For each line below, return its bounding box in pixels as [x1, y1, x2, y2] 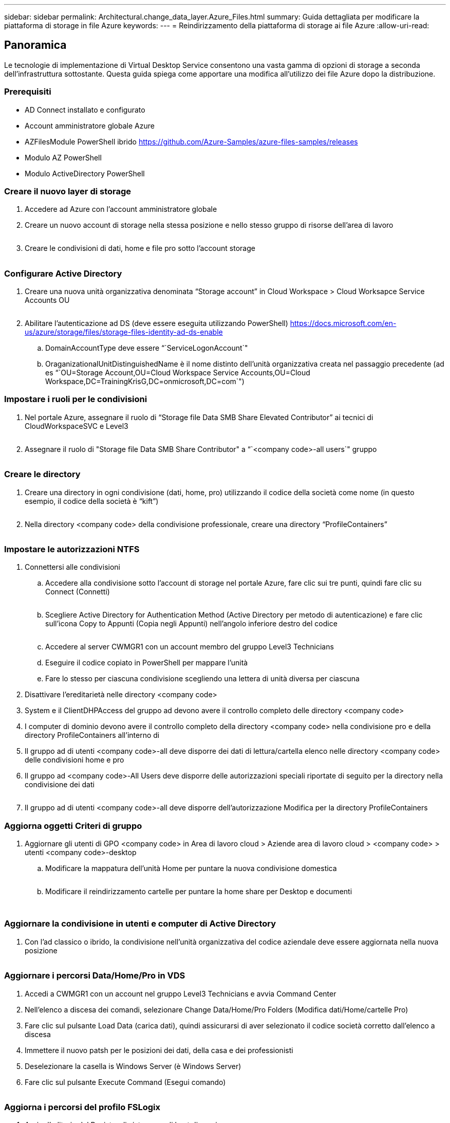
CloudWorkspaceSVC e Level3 [25, 421, 128, 430]
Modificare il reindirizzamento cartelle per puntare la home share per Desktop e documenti [45, 887, 352, 896]
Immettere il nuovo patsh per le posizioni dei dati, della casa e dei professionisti [25, 1045, 293, 1055]
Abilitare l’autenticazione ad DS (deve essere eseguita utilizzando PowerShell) [25, 319, 288, 328]
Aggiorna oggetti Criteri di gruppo [4, 820, 142, 831]
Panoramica [4, 39, 67, 52]
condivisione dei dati [25, 780, 95, 789]
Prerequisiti [4, 86, 51, 97]
